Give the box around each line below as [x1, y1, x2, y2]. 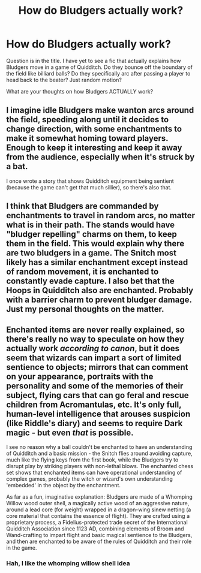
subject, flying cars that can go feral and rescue [6, 390, 189, 400]
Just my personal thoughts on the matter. [6, 304, 164, 315]
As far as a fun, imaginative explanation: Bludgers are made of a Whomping [6, 493, 193, 500]
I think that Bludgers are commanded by [6, 201, 159, 212]
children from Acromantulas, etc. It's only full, [6, 399, 182, 409]
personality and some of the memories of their [6, 381, 184, 391]
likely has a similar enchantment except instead [6, 257, 188, 267]
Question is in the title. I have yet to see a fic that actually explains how [6, 57, 181, 64]
